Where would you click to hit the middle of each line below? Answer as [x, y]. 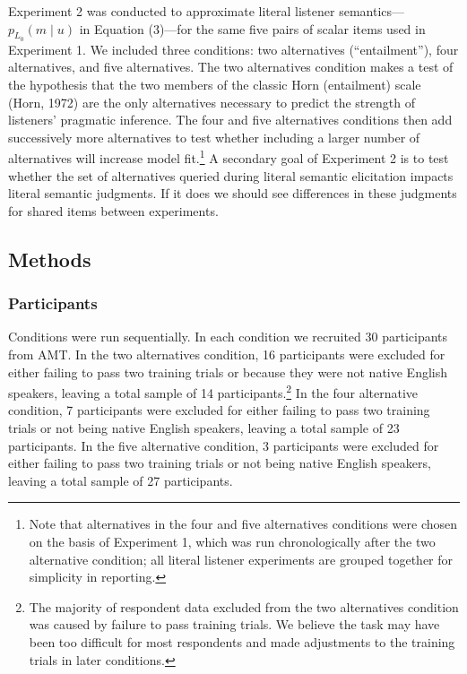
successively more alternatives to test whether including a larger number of [214, 137]
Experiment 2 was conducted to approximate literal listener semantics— [207, 11]
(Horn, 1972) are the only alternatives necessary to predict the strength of [212, 102]
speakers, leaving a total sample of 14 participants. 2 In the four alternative [213, 391]
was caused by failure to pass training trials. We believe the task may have [234, 624]
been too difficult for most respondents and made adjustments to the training [242, 641]
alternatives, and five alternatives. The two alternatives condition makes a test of [231, 67]
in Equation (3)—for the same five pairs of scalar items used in [252, 28]
